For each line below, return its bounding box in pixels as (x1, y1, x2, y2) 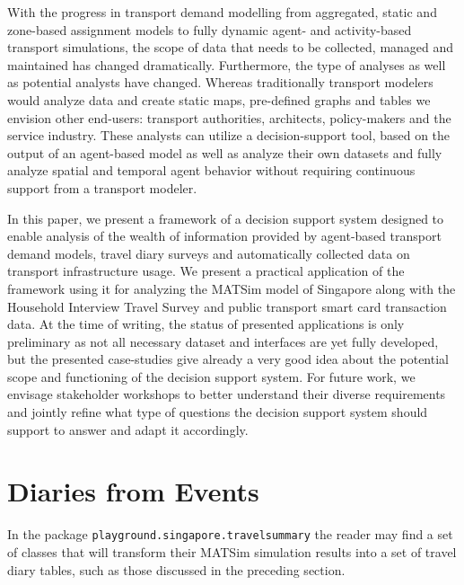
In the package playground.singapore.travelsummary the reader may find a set (7, 525, 453, 544)
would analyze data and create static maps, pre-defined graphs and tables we (7, 90, 431, 109)
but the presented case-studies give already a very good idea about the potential (7, 350, 449, 368)
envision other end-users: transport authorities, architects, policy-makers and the (7, 108, 451, 127)
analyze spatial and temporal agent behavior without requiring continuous (7, 161, 416, 180)
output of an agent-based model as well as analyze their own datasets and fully (7, 143, 442, 162)
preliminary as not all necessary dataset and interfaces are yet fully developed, (7, 332, 439, 350)
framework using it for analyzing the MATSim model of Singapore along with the (7, 279, 456, 297)
